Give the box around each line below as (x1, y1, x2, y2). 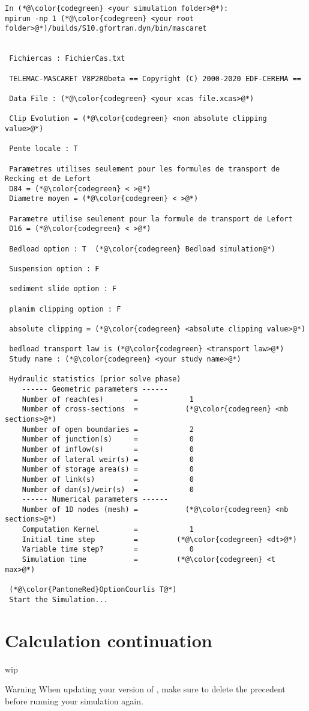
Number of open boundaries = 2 (22, 425, 194, 434)
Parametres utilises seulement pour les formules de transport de (9, 164, 280, 173)
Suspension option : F (9, 265, 100, 274)
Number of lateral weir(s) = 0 (22, 455, 194, 464)
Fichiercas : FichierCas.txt (9, 54, 125, 63)
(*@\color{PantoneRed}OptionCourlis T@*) (9, 585, 177, 594)
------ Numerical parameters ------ (22, 495, 169, 504)
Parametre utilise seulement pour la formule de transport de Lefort (9, 214, 293, 223)
